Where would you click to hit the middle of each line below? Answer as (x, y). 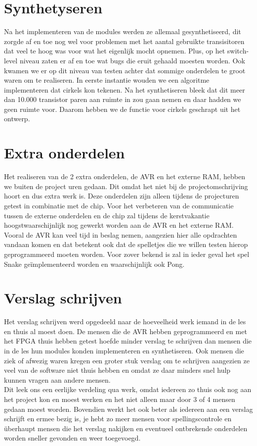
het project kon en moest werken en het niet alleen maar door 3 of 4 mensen (120, 399)
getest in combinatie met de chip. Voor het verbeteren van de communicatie (119, 205)
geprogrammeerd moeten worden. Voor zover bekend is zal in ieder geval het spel (127, 254)
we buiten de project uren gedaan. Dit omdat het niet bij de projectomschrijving (126, 186)
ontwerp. (17, 119)
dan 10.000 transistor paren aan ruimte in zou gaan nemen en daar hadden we (123, 99)
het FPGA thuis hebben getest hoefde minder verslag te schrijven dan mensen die (128, 341)
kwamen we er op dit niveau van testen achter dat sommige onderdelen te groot (125, 70)
